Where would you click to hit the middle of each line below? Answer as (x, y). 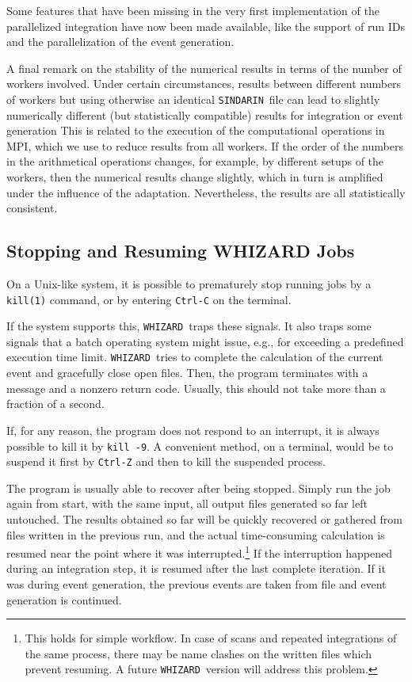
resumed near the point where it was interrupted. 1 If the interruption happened (199, 552)
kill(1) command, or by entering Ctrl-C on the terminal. (149, 299)
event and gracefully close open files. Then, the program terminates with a (187, 373)
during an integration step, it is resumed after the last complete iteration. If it (196, 568)
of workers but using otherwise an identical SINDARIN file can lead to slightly (193, 99)
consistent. (32, 208)
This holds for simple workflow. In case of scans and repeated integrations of (211, 638)
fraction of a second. (55, 404)
